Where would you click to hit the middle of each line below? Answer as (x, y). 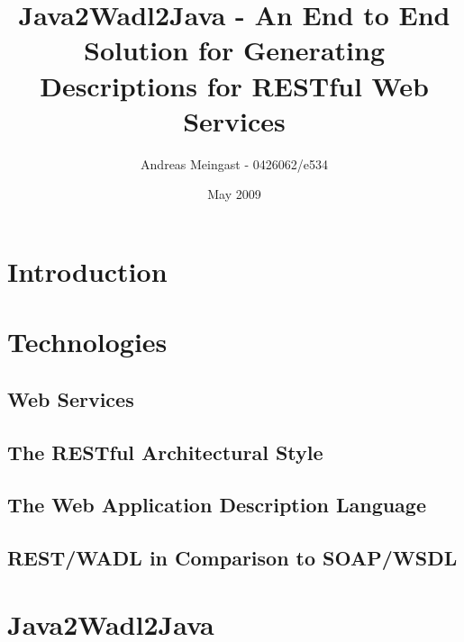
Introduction (87, 271)
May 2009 (234, 194)
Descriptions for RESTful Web (234, 85)
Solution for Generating (234, 50)
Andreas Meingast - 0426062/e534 (234, 163)
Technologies (87, 342)
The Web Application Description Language (217, 505)
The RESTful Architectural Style (165, 452)
